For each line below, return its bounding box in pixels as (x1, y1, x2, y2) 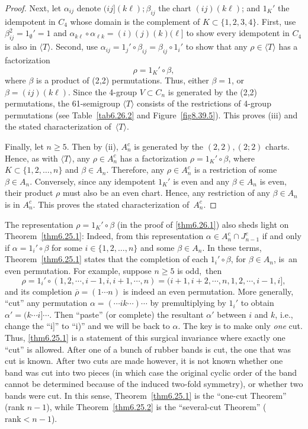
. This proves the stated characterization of (33, 198, 190, 210)
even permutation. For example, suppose (5, 264, 152, 276)
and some (140, 241, 175, 253)
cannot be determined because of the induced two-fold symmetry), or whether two (5, 378, 303, 390)
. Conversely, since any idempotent (30, 175, 156, 187)
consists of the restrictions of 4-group (137, 97, 271, 109)
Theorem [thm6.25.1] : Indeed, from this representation (5, 230, 204, 242)
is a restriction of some (194, 163, 277, 176)
